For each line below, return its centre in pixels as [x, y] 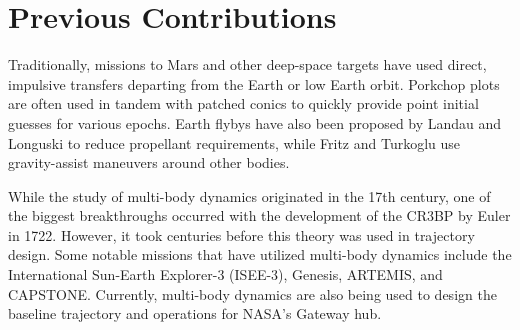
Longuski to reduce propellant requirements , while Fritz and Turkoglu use [234, 142]
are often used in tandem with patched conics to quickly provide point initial [243, 103]
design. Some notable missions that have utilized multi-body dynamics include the [260, 254]
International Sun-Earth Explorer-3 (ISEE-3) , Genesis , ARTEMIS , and [225, 274]
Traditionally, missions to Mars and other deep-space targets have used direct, [247, 64]
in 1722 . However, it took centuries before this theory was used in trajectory [241, 234]
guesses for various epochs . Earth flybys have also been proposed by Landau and [255, 122]
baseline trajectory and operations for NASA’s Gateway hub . [195, 313]
